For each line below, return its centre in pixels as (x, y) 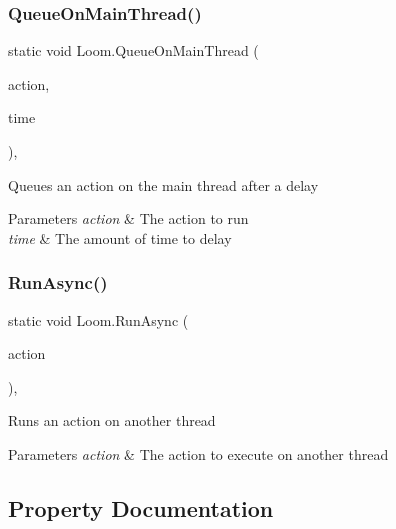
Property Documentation (141, 507)
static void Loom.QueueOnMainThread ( (133, 50)
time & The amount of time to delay (120, 237)
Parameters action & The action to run (128, 218)
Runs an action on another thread (112, 420)
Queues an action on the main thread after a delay (163, 184)
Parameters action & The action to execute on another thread (198, 453)
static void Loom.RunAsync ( (98, 319)
